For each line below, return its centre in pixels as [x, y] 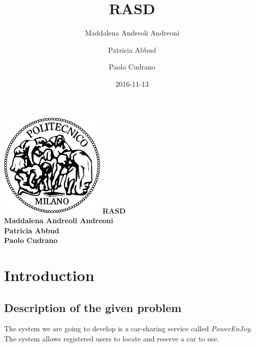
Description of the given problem [93, 307]
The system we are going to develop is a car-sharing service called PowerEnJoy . [128, 328]
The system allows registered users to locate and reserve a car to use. [112, 339]
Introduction [49, 275]
